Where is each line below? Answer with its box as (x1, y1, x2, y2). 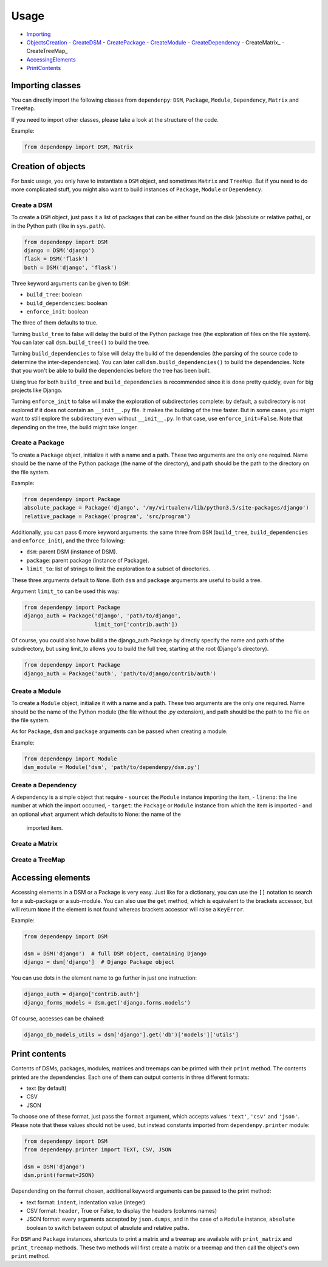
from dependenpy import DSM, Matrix (24, 144, 134, 150)
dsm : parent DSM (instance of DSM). (26, 548, 118, 555)
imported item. (26, 824, 63, 832)
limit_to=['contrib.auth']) (94, 621, 179, 628)
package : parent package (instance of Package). (26, 556, 149, 564)
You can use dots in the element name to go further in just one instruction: (11, 974, 197, 981)
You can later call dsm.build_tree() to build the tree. (11, 339, 150, 346)
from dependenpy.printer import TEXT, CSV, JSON (24, 1146, 172, 1153)
